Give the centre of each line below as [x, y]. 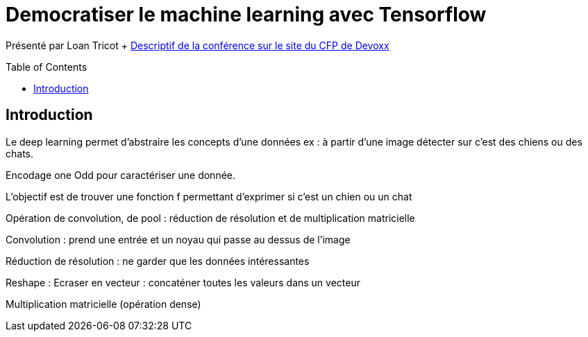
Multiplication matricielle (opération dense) [103, 304]
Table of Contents [47, 67]
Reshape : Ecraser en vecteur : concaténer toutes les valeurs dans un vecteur [183, 282]
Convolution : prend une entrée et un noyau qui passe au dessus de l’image [178, 239]
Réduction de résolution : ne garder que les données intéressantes [158, 261]
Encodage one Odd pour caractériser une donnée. [121, 175]
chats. [20, 153]
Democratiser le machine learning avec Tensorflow [246, 15]
